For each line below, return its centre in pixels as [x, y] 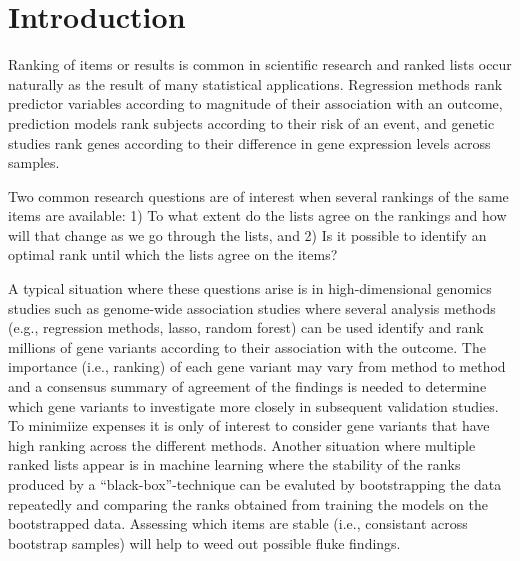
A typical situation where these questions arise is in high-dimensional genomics [250, 288]
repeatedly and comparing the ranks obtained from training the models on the [248, 503]
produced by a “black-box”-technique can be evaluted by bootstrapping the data [255, 484]
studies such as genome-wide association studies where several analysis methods [252, 307]
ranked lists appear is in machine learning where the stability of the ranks [234, 464]
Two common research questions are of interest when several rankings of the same [258, 195]
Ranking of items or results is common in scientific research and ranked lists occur [260, 64]
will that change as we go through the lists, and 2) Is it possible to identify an [247, 234]
